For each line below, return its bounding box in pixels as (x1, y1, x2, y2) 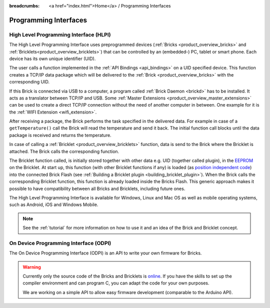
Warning (22, 264, 41, 270)
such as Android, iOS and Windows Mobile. (9, 201, 98, 207)
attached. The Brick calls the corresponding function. (9, 148, 119, 154)
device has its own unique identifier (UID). (9, 55, 96, 61)
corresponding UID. (9, 79, 50, 85)
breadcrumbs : (9, 3, 40, 8)
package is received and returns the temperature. (9, 132, 112, 138)
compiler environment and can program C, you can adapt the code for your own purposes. (22, 280, 209, 286)
